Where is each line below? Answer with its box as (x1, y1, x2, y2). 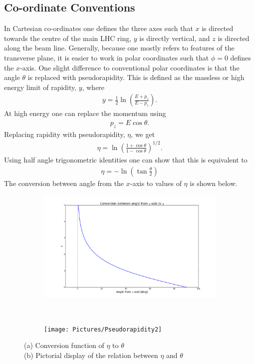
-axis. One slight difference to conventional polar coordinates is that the (20, 62, 240, 72)
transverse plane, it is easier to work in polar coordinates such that (4, 52, 209, 62)
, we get (131, 128, 155, 139)
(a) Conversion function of (24, 340, 104, 350)
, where (82, 81, 105, 92)
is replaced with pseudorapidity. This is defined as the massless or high (27, 72, 245, 82)
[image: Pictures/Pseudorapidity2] (44, 325, 162, 333)
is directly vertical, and (139, 32, 210, 43)
